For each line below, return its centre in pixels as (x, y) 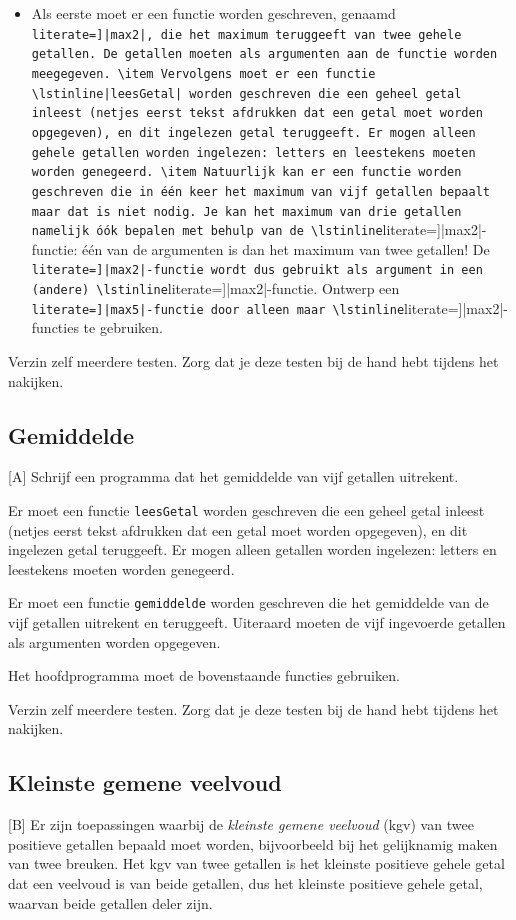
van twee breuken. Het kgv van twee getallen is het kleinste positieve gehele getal (256, 863)
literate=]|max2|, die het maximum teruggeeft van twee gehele (246, 34)
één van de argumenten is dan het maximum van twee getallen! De (285, 248)
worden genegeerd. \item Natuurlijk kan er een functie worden (246, 172)
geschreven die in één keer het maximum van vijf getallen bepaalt (260, 191)
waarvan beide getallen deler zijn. (110, 902)
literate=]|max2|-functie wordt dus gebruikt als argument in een (257, 270)
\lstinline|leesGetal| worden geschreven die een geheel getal (246, 93)
